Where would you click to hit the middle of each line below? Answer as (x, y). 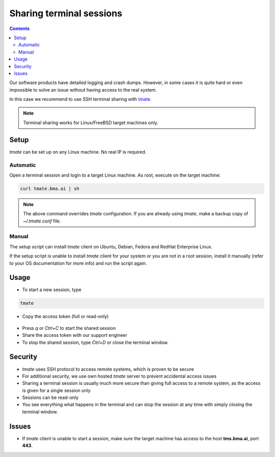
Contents (20, 28)
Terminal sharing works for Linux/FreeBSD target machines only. (91, 123)
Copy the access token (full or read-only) (65, 317)
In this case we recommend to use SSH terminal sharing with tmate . (80, 99)
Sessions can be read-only (50, 397)
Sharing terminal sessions (66, 13)
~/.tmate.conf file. (42, 221)
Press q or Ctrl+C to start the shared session (69, 328)
